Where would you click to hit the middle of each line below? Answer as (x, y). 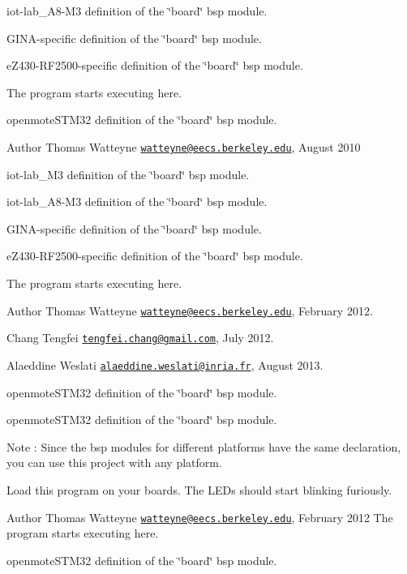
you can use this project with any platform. (114, 463)
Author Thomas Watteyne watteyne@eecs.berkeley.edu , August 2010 (184, 146)
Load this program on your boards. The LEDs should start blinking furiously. (199, 489)
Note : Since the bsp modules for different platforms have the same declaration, (204, 446)
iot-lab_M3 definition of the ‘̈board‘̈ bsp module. (128, 174)
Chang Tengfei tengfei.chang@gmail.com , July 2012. (140, 338)
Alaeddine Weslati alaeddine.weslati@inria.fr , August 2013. (165, 364)
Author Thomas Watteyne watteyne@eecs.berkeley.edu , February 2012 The (200, 517)
